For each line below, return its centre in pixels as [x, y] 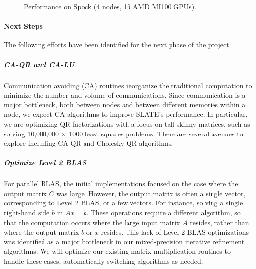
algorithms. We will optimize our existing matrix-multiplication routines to [117, 251]
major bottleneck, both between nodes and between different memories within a [125, 104]
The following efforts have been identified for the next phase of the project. [118, 45]
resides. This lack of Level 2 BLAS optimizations [175, 232]
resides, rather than [219, 222]
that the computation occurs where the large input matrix [92, 222]
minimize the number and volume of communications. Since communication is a [125, 95]
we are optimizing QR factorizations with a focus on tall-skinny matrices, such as [127, 123]
